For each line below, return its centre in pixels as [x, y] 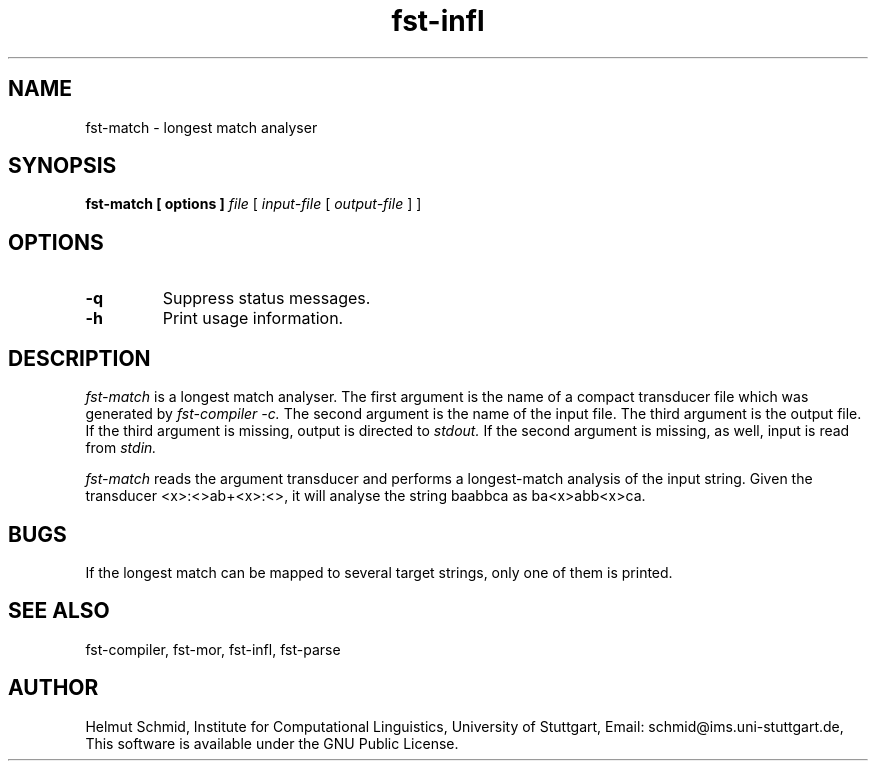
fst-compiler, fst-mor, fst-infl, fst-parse [213, 649]
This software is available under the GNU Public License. [272, 743]
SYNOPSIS [62, 166]
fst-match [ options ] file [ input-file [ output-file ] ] [253, 204]
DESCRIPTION [79, 358]
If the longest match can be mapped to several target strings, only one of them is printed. [379, 572]
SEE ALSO [59, 611]
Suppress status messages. [266, 298]
